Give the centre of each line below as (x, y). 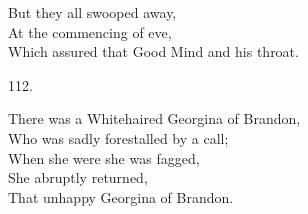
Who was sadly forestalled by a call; (118, 137)
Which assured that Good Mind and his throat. (153, 51)
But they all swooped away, (92, 12)
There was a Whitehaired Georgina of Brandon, (154, 118)
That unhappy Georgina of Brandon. (121, 196)
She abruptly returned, (78, 177)
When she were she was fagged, (104, 157)
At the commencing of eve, (90, 31)
